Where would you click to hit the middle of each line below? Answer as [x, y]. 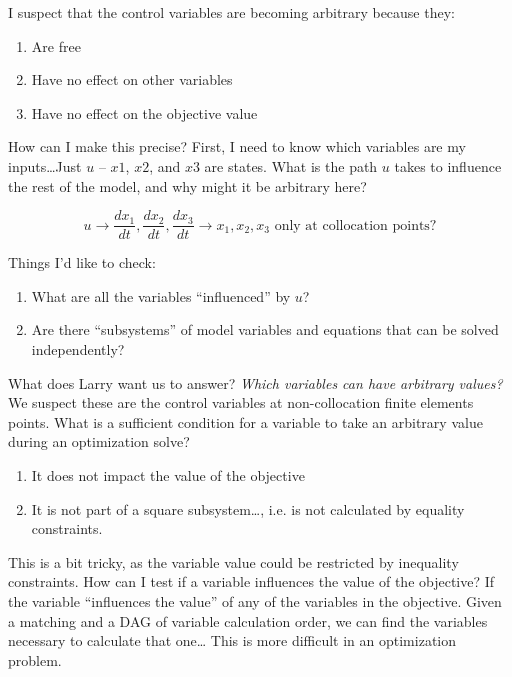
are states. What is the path [291, 165]
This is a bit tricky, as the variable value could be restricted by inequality [233, 561]
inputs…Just [45, 165]
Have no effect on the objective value [144, 112]
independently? [78, 349]
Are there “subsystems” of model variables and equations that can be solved [265, 329]
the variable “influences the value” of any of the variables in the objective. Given [255, 600]
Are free [56, 45]
